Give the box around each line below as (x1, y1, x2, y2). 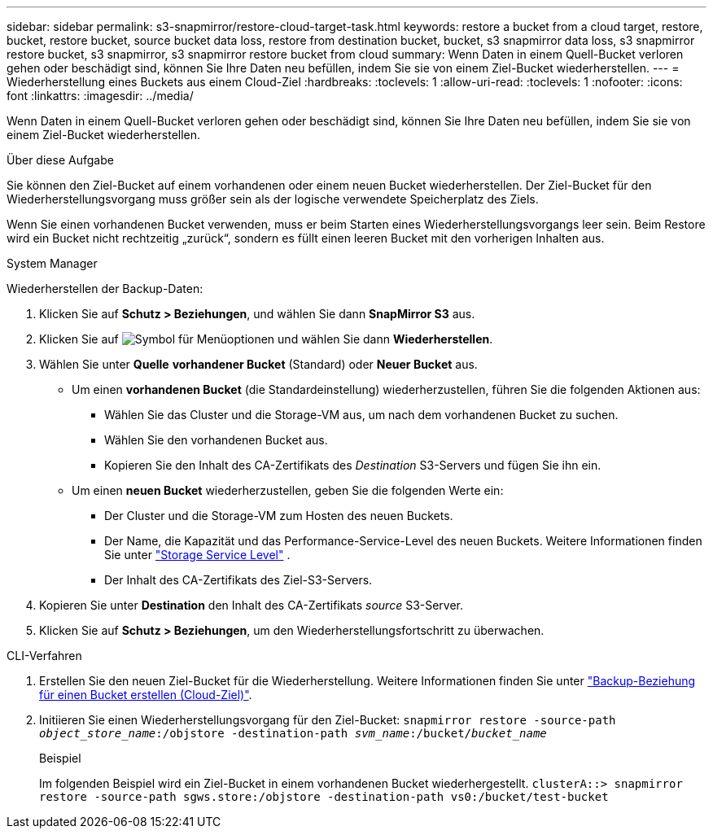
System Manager (7, 256, 98, 270)
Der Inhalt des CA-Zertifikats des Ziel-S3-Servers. (104, 573, 373, 587)
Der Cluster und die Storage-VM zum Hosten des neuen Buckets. (104, 509, 453, 522)
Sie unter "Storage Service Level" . (104, 548, 291, 562)
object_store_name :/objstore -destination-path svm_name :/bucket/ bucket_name (39, 727, 547, 740)
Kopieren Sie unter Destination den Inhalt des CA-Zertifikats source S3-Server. (39, 598, 464, 612)
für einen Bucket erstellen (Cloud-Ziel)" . (39, 688, 252, 702)
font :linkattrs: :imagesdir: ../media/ (7, 89, 194, 103)
